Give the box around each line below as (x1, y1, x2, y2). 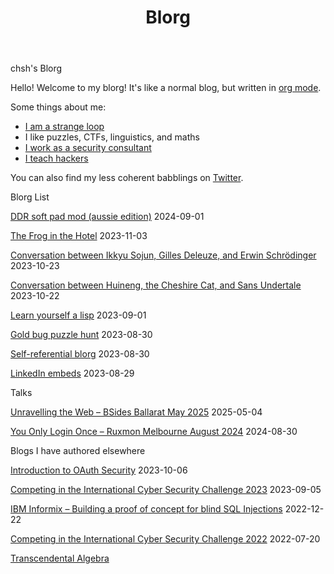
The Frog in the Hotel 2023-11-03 (10, 230, 148, 242)
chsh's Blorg (10, 62, 63, 75)
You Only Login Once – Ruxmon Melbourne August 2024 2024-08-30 (10, 426, 298, 438)
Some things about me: (10, 101, 107, 113)
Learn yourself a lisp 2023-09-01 (10, 309, 147, 321)
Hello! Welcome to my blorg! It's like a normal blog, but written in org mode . (10, 82, 322, 94)
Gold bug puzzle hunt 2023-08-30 (10, 329, 153, 341)
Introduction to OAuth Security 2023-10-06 (10, 464, 188, 476)
